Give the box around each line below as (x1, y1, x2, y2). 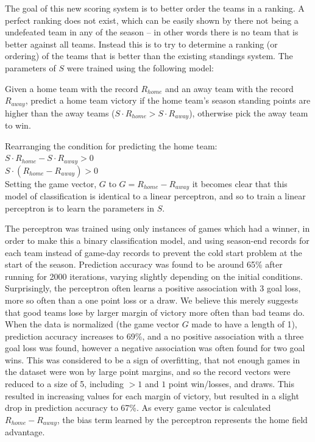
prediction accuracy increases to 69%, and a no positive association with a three (5, 329, 304, 342)
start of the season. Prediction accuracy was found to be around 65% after (5, 258, 283, 271)
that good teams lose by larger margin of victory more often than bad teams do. (5, 305, 305, 318)
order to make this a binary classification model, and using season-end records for (5, 233, 310, 246)
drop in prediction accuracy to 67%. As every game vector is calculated (5, 401, 271, 414)
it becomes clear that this (192, 177, 288, 190)
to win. (5, 119, 31, 132)
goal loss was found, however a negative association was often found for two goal (5, 341, 305, 354)
